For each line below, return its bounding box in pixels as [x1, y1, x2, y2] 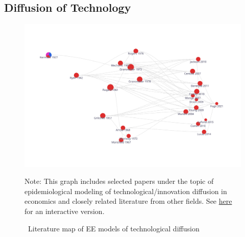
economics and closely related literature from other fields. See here [24, 196, 232, 206]
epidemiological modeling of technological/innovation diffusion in [24, 185, 227, 196]
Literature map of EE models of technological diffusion [28, 223, 200, 233]
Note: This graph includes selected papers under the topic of [24, 176, 214, 186]
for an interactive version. [24, 206, 105, 217]
